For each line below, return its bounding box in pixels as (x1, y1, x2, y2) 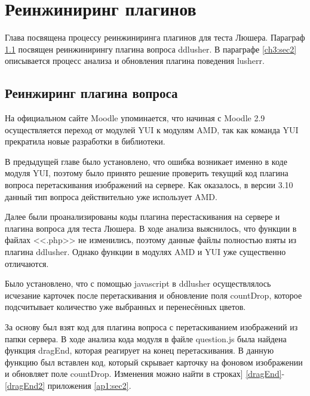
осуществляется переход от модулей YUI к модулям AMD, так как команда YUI (5, 123, 299, 136)
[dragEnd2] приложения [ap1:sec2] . (5, 379, 131, 391)
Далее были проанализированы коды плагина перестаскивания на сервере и (5, 210, 280, 223)
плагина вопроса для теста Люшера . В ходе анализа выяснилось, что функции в (5, 222, 297, 234)
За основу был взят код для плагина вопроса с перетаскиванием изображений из (5, 321, 298, 333)
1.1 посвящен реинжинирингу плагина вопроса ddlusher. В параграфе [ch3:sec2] (5, 42, 297, 55)
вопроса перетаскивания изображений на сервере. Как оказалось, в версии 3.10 (5, 179, 293, 191)
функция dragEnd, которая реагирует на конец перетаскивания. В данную (5, 344, 274, 357)
